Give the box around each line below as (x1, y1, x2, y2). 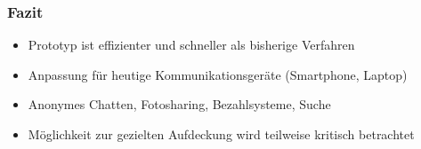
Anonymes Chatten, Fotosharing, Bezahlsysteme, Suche (28, 95, 331, 114)
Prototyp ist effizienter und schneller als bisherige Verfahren (28, 35, 355, 54)
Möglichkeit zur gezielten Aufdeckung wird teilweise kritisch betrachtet (28, 125, 415, 143)
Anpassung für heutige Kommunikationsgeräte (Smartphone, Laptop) (28, 65, 408, 83)
